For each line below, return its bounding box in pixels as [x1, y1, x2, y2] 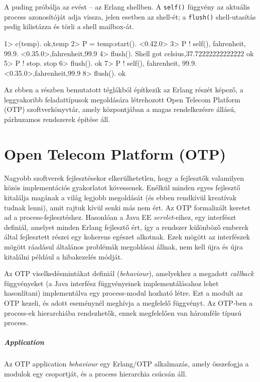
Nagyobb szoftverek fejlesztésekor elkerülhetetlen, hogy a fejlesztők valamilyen [4, 172, 244, 183]
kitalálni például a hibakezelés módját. [4, 251, 122, 262]
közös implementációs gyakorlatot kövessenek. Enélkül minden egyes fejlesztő [4, 182, 240, 193]
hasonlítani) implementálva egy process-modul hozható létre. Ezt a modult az [4, 288, 243, 298]
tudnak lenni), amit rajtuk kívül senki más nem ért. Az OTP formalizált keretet [4, 202, 250, 212]
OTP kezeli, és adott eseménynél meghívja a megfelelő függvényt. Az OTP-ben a [4, 297, 253, 308]
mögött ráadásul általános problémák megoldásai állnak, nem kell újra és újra [4, 241, 243, 251]
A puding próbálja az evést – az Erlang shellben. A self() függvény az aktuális [4, 2, 250, 12]
